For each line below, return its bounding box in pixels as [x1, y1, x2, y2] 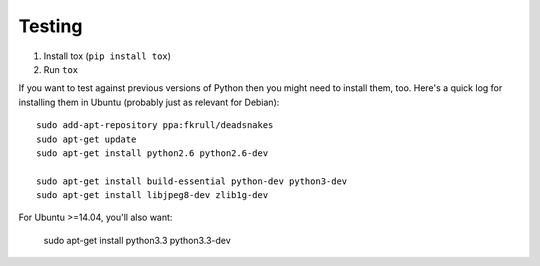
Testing [18, 15, 83, 37]
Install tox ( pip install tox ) [43, 50, 172, 62]
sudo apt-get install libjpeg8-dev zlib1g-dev [36, 190, 269, 201]
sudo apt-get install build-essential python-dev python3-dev [36, 175, 348, 187]
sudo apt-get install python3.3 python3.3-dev [43, 234, 232, 246]
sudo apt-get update [36, 133, 137, 145]
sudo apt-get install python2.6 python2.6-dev [36, 147, 269, 159]
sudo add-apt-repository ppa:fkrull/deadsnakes [36, 120, 274, 131]
